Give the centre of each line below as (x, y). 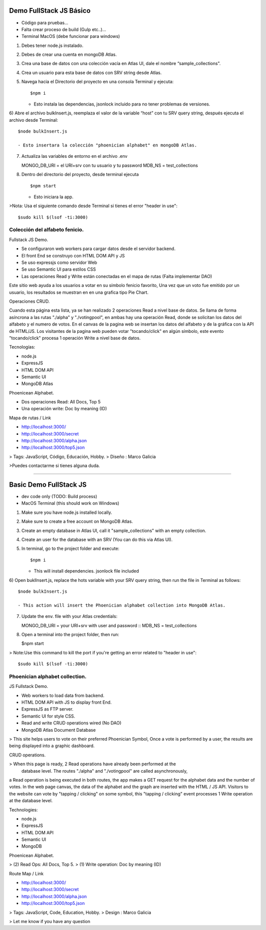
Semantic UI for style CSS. (48, 716)
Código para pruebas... (45, 23)
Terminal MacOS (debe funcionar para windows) (71, 36)
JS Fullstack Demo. (29, 686)
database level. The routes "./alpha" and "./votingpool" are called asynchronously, (105, 771)
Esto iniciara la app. (54, 197)
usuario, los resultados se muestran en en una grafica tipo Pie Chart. (79, 292)
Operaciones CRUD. (30, 301)
